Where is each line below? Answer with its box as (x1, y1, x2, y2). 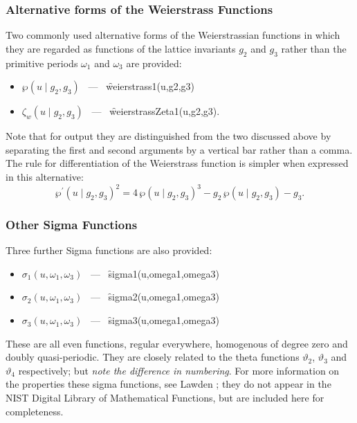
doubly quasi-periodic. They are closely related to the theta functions (6, 350, 300, 364)
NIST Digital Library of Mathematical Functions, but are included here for (6, 390, 324, 405)
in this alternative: (6, 169, 84, 183)
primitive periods (6, 55, 78, 70)
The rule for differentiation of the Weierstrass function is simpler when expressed (6, 156, 349, 170)
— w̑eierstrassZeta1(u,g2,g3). (91, 104, 220, 118)
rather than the (281, 41, 347, 55)
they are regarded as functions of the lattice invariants (6, 41, 236, 55)
